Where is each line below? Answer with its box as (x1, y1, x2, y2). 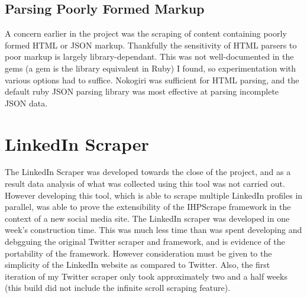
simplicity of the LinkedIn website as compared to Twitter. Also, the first (5, 258, 270, 271)
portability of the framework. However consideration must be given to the (5, 247, 272, 259)
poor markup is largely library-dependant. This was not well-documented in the (5, 50, 294, 63)
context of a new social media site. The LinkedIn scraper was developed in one (5, 212, 290, 224)
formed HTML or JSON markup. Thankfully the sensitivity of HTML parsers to (5, 38, 297, 51)
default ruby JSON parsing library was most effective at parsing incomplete (5, 85, 279, 98)
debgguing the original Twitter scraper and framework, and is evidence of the (5, 235, 285, 248)
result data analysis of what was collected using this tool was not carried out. (5, 177, 285, 190)
